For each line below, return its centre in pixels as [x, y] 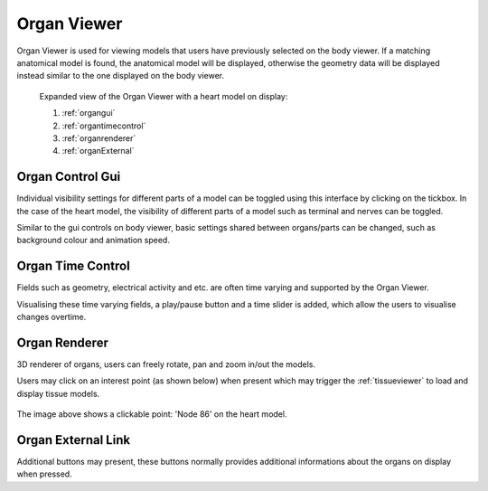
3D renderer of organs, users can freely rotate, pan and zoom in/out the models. [166, 364]
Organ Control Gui [69, 177]
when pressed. [44, 474]
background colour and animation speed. [94, 241]
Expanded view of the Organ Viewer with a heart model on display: [164, 96]
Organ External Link [74, 440]
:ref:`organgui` [89, 113]
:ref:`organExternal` [98, 151]
